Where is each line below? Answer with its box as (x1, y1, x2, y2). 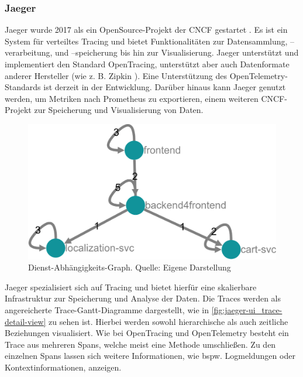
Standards (5, 81, 41, 93)
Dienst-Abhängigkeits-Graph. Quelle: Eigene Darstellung (28, 261, 231, 273)
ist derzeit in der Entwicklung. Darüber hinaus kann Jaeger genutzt (43, 81, 286, 93)
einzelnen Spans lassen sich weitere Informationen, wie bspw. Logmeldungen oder (5, 349, 295, 362)
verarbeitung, (5, 46, 53, 59)
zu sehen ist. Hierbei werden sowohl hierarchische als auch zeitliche (49, 315, 288, 327)
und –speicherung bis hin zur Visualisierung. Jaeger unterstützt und (55, 46, 299, 59)
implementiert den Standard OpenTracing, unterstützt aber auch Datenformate (5, 58, 290, 70)
